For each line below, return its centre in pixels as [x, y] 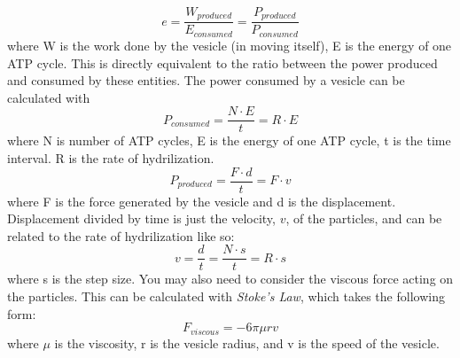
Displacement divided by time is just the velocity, [141, 218]
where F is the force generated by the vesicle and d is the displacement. [202, 201]
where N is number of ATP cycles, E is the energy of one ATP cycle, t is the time [229, 140]
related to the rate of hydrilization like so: [121, 235]
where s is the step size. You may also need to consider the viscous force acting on [230, 279]
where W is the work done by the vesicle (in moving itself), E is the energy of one [230, 45]
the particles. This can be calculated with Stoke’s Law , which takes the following [226, 296]
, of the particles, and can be [364, 218]
